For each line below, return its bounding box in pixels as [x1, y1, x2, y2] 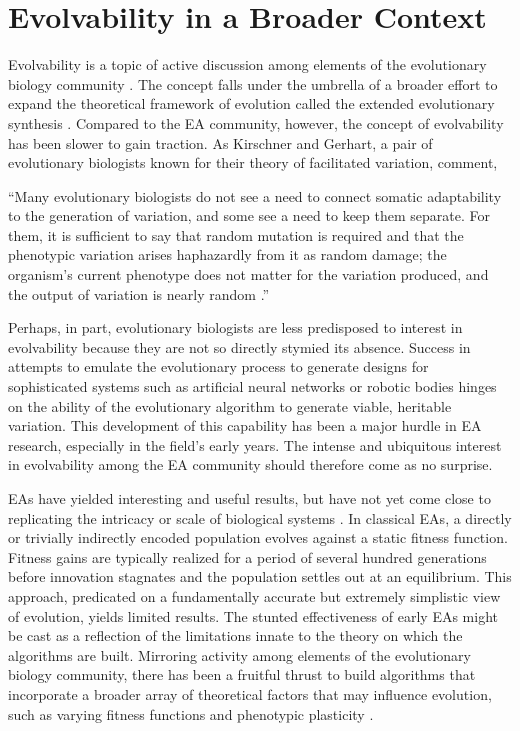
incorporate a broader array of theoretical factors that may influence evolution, [8, 683, 492, 704]
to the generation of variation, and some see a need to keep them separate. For [8, 205, 490, 226]
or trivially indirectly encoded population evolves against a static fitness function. [8, 527, 508, 548]
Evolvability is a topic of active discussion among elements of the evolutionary [8, 54, 487, 75]
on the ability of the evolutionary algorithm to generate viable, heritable [8, 395, 452, 416]
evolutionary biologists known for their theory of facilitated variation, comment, [8, 152, 498, 173]
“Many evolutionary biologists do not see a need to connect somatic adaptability [8, 185, 502, 206]
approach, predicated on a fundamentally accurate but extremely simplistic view [8, 585, 501, 606]
